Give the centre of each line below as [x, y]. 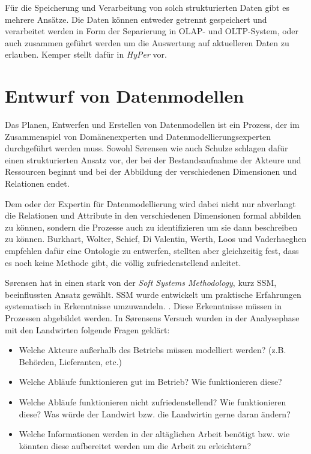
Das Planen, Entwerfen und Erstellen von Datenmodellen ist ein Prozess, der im [152, 125]
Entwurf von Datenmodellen [125, 96]
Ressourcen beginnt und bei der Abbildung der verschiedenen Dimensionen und [151, 171]
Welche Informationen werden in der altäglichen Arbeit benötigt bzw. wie [154, 434]
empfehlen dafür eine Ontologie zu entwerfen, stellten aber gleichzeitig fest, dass [152, 251]
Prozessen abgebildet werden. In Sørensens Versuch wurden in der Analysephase [152, 318]
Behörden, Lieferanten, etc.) [70, 361]
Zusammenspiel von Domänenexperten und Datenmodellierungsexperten [138, 136]
